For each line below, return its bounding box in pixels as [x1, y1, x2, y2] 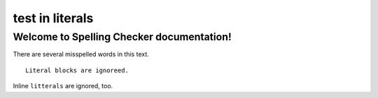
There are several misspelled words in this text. [13, 50, 150, 58]
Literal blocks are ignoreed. [25, 66, 129, 74]
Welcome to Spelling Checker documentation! [13, 31, 232, 43]
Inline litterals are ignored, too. [13, 82, 113, 90]
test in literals [13, 10, 94, 26]
